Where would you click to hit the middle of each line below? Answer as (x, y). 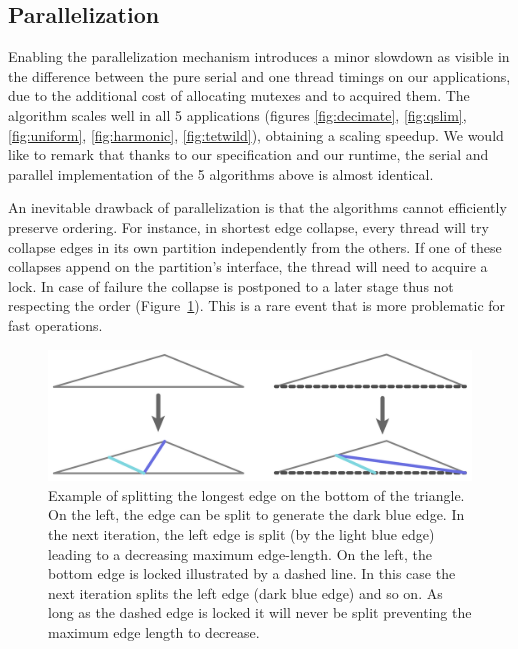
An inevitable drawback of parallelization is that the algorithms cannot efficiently (257, 207)
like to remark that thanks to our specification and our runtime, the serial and (248, 154)
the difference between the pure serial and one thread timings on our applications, (259, 75)
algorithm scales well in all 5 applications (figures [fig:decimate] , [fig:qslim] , (237, 114)
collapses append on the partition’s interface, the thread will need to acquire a (248, 266)
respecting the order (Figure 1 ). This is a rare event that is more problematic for (257, 305)
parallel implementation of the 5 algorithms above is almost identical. (221, 173)
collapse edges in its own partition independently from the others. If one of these (255, 246)
